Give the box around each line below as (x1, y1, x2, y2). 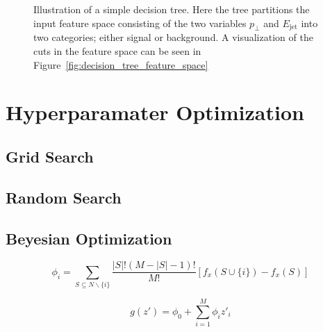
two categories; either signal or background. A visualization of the (33, 30, 313, 44)
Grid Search (6, 145, 94, 167)
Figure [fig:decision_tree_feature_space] (33, 57, 208, 72)
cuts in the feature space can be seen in (33, 43, 201, 58)
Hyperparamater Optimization (6, 98, 304, 126)
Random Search (6, 186, 122, 208)
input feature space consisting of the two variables (33, 15, 247, 30)
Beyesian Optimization (6, 227, 172, 249)
